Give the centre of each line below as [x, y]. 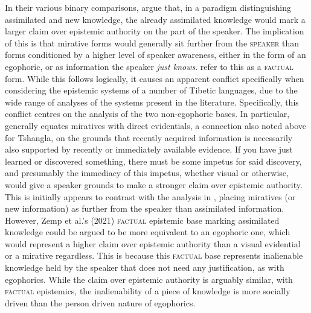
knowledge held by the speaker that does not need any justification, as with [145, 267]
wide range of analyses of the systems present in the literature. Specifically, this [152, 102]
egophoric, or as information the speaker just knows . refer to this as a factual [149, 66]
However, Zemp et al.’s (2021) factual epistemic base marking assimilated [142, 220]
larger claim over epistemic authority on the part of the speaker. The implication [155, 31]
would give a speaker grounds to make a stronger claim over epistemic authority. [154, 184]
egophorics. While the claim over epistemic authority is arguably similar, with [149, 279]
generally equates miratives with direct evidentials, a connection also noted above [155, 125]
